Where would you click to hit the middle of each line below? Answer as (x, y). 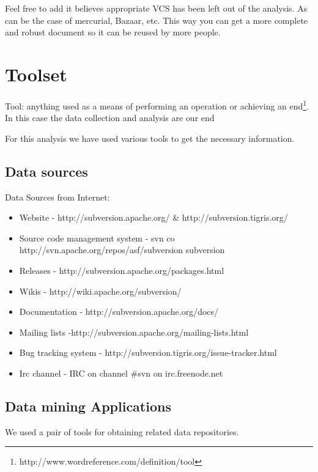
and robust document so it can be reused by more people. (113, 32)
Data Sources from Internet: (57, 197)
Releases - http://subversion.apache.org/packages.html (122, 270)
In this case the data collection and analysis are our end (110, 118)
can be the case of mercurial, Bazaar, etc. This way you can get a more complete (157, 20)
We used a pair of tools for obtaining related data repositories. (122, 431)
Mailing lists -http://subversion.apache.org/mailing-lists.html (134, 332)
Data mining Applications (88, 406)
